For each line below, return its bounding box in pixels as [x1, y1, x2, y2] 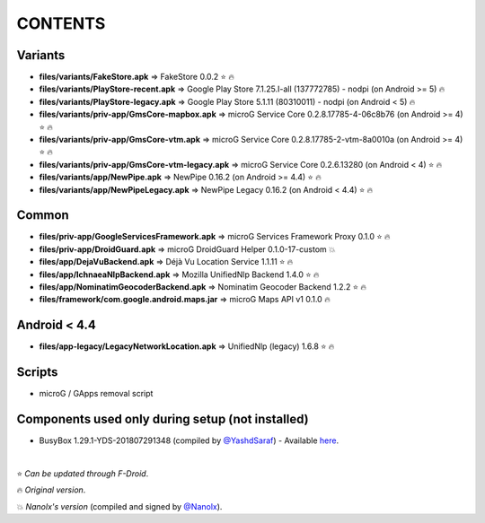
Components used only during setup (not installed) [16, 412, 309, 427]
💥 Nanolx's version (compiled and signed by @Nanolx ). [16, 501, 223, 511]
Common [16, 207, 69, 223]
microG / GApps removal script [39, 388, 154, 399]
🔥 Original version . [16, 484, 86, 495]
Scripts [16, 364, 58, 380]
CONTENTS [16, 13, 106, 33]
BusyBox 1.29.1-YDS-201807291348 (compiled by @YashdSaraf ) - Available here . [39, 435, 339, 446]
